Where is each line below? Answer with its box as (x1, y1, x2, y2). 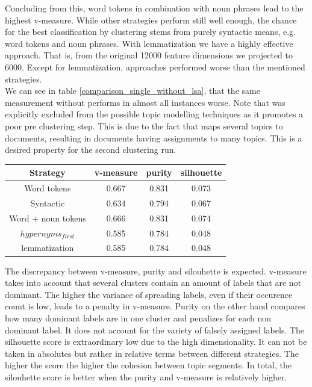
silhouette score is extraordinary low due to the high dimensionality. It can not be (5, 335, 307, 348)
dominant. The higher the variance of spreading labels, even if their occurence (5, 288, 293, 300)
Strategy (29, 166, 66, 179)
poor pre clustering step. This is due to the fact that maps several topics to (5, 119, 283, 132)
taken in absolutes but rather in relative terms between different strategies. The (5, 347, 299, 359)
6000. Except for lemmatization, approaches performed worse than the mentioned (5, 60, 305, 73)
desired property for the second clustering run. (5, 143, 176, 156)
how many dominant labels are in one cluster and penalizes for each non (5, 311, 272, 324)
